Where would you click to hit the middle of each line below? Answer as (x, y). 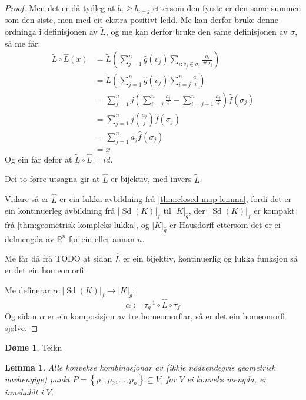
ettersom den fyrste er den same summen (227, 8)
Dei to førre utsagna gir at (52, 179)
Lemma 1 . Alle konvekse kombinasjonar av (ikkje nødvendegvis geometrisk (140, 367)
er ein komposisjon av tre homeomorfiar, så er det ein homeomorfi (166, 316)
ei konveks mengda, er (227, 378)
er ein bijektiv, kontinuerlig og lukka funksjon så (210, 258)
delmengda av (29, 238)
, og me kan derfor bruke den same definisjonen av (197, 32)
